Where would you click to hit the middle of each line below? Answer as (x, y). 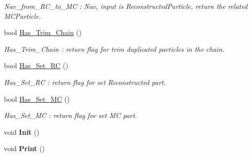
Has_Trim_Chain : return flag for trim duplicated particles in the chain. (114, 49)
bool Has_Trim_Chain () (43, 32)
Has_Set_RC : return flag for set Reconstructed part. (85, 82)
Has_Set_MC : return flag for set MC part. (71, 115)
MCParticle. (22, 16)
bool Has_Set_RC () (36, 65)
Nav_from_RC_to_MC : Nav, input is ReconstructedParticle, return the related (126, 6)
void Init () (22, 132)
